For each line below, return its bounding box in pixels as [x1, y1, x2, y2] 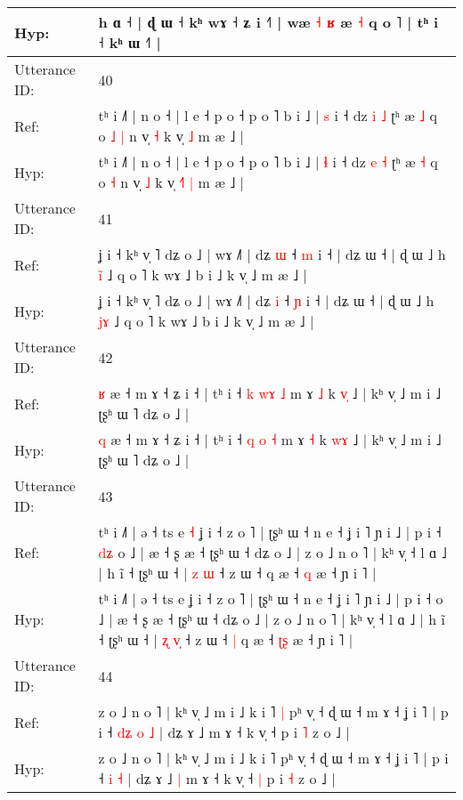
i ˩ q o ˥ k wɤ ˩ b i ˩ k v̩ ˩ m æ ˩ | [98, 264, 307, 285]
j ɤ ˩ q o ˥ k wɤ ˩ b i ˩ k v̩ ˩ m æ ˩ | [98, 311, 314, 331]
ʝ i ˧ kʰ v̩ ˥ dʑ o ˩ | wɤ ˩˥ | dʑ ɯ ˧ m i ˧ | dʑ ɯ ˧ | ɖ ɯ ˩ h [98, 244, 446, 264]
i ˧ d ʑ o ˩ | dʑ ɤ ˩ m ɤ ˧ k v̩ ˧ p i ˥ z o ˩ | [98, 722, 350, 742]
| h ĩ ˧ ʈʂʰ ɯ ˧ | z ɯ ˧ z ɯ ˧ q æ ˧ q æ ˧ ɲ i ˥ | [98, 562, 377, 583]
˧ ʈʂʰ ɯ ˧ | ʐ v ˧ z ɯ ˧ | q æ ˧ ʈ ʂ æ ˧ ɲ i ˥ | [98, 629, 353, 650]
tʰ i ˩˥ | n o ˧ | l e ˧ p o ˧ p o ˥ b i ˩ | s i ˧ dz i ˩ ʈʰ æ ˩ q [98, 105, 437, 125]
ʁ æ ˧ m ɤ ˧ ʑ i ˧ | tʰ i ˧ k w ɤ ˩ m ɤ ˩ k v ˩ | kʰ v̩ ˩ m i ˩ [98, 383, 442, 403]
